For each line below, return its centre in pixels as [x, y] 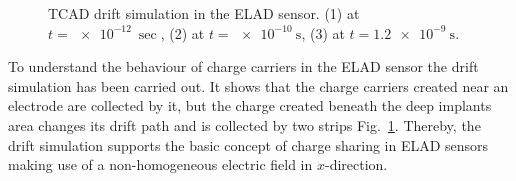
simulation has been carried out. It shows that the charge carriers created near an [258, 85]
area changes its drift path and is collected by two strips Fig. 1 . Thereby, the [244, 124]
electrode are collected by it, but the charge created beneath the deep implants [250, 105]
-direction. [356, 164]
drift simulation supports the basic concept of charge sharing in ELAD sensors [248, 144]
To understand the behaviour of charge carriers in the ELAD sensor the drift [243, 66]
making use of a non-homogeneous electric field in [160, 164]
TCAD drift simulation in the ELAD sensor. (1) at [204, 13]
